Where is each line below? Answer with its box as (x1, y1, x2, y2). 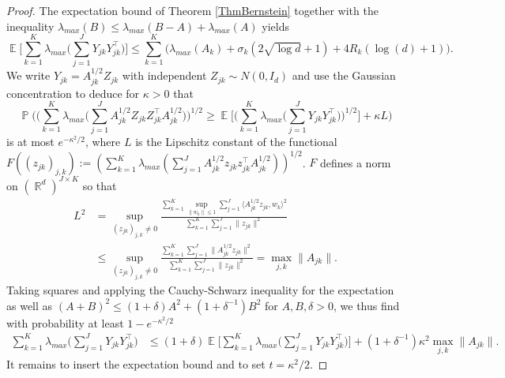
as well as (6, 297, 53, 313)
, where (85, 133, 121, 150)
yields (262, 17, 289, 34)
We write (6, 67, 51, 84)
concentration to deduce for (6, 84, 140, 101)
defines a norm (319, 154, 391, 170)
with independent (122, 67, 207, 84)
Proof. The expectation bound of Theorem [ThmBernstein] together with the (6, 2, 379, 18)
